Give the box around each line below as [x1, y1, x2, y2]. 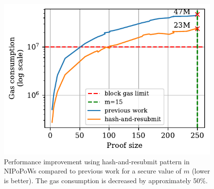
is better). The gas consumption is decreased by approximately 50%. [4, 175, 208, 185]
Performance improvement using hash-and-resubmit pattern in [4, 156, 190, 166]
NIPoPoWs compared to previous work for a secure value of [4, 166, 181, 176]
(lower [192, 166, 210, 176]
